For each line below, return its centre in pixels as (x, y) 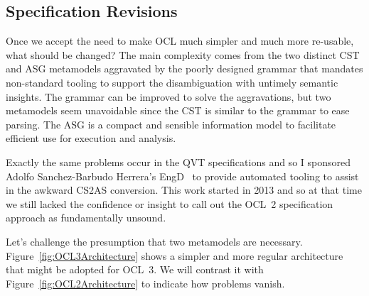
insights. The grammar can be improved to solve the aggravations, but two (169, 96)
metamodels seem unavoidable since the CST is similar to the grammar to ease (178, 110)
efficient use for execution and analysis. (91, 138)
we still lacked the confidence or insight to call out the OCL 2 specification (170, 203)
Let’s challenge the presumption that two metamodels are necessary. (154, 241)
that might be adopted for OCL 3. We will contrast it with (135, 269)
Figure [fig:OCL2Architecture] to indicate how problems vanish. (145, 283)
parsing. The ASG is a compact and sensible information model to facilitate (171, 124)
